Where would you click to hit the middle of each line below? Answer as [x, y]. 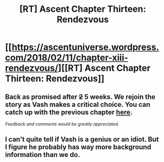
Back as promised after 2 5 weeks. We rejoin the [80, 97]
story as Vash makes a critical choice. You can [78, 104]
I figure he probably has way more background [78, 147]
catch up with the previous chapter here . [69, 112]
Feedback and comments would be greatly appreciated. [62, 124]
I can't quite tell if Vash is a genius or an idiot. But [82, 140]
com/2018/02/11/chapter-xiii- [67, 58]
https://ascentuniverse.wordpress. [85, 47]
